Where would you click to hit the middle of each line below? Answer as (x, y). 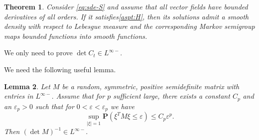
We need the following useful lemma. (60, 69)
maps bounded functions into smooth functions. (76, 36)
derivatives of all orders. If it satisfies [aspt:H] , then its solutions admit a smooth (127, 16)
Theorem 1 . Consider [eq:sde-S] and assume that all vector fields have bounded (126, 6)
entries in (19, 96)
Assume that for (80, 96)
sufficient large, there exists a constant (172, 96)
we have (122, 106)
